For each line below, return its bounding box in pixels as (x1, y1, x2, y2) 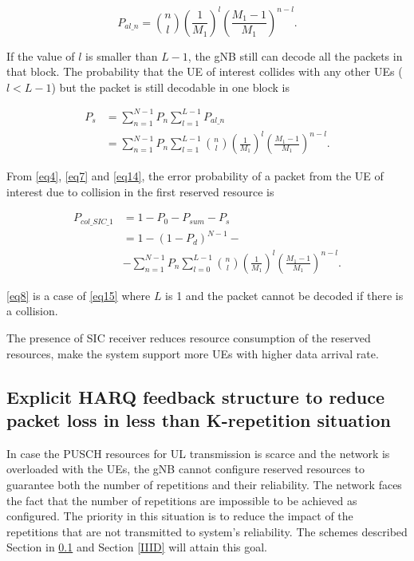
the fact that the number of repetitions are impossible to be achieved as (6, 492, 357, 508)
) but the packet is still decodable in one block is (51, 78, 290, 95)
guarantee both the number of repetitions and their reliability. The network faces (6, 476, 402, 493)
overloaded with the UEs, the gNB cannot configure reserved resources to (6, 460, 365, 477)
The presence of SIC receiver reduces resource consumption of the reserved (6, 330, 371, 346)
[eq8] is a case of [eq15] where (6, 286, 151, 303)
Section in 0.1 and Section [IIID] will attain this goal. (6, 539, 268, 555)
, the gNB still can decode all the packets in (187, 47, 403, 64)
